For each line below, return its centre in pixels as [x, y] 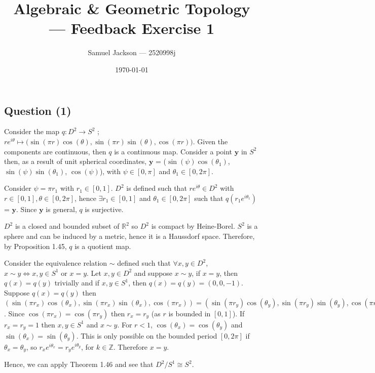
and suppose [153, 273]
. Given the [210, 141]
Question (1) [38, 110]
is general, [61, 209]
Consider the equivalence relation [56, 263]
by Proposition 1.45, [35, 246]
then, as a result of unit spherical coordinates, [76, 161]
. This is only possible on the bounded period [147, 335]
